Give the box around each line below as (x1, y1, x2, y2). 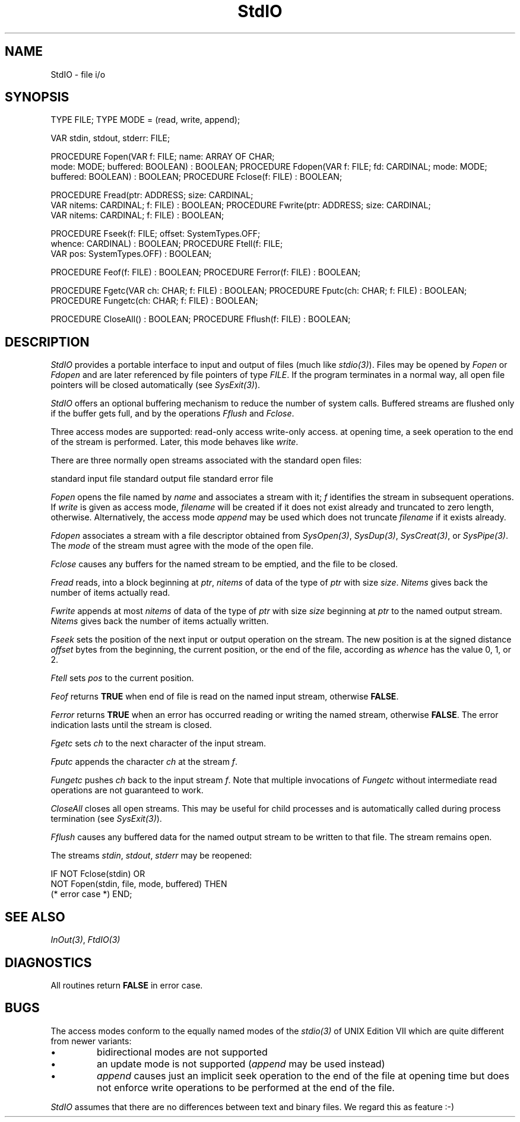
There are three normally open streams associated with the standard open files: (50, 455, 362, 466)
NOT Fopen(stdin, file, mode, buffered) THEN (50, 879, 227, 889)
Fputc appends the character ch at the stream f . (50, 757, 238, 767)
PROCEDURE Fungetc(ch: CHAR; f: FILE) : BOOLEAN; (50, 295, 258, 306)
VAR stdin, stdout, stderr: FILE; (50, 133, 170, 144)
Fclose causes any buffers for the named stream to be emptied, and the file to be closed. (50, 559, 398, 570)
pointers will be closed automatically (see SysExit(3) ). (50, 380, 261, 390)
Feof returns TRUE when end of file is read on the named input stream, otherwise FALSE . (50, 691, 399, 702)
